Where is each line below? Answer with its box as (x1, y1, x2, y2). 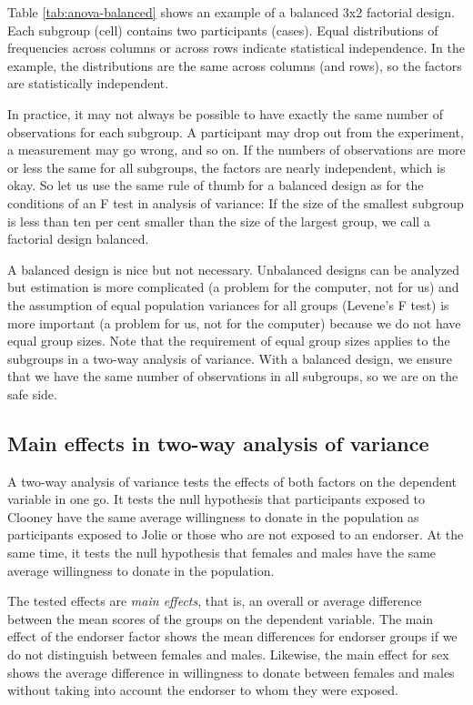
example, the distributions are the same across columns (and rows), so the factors (7, 55, 462, 75)
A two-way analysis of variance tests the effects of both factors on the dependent (7, 471, 457, 490)
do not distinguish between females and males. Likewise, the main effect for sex (7, 645, 449, 664)
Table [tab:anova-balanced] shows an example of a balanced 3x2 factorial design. (7, 3, 455, 21)
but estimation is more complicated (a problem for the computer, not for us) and (7, 277, 459, 297)
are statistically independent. (7, 74, 169, 93)
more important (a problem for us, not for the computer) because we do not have (7, 313, 461, 332)
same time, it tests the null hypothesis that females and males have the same (7, 543, 437, 562)
